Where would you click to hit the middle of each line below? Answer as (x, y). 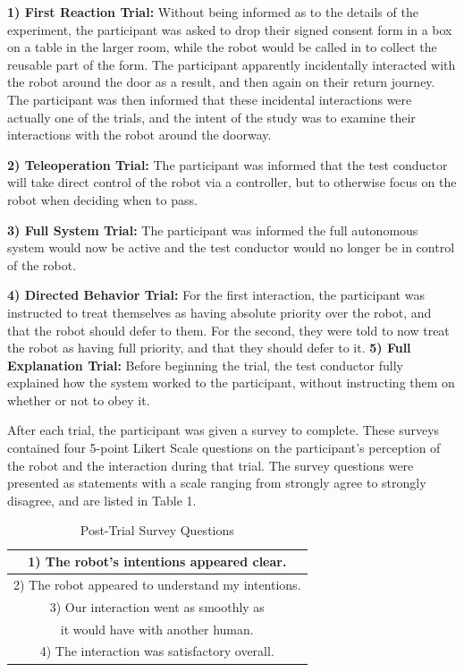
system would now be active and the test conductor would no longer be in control (231, 247)
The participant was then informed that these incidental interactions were (210, 99)
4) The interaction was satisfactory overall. (157, 651)
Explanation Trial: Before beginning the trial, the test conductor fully (205, 365)
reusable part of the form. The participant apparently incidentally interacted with (232, 64)
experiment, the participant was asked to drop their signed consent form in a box (230, 29)
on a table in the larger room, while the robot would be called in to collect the (222, 47)
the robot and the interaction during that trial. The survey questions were (211, 465)
